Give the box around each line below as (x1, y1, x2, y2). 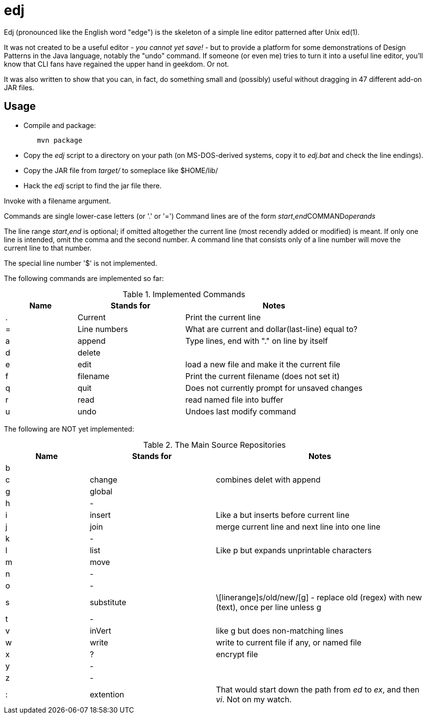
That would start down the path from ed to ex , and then (215, 684, 420, 694)
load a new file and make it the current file (185, 359, 340, 369)
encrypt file (215, 649, 258, 659)
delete (77, 347, 101, 358)
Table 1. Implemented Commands (122, 289, 245, 299)
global (90, 486, 113, 496)
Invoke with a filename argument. (4, 196, 111, 205)
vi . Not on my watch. (215, 694, 292, 704)
